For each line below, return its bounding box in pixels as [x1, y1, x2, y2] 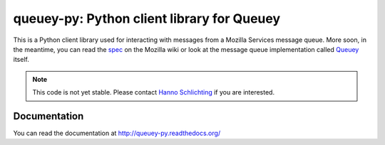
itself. [13, 55, 30, 64]
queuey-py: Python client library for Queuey [13, 11, 281, 26]
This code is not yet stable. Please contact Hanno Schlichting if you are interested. [32, 88, 274, 97]
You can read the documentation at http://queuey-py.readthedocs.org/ [13, 129, 221, 138]
